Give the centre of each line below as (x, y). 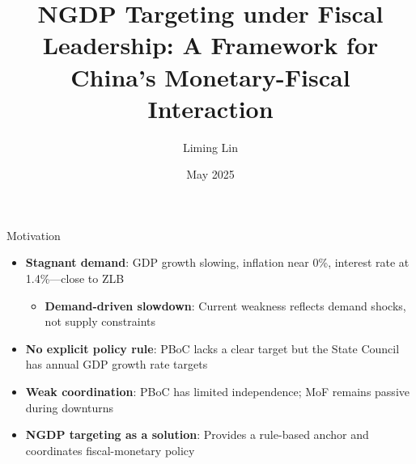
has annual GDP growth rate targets (117, 364)
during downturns (70, 407)
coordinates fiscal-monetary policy (110, 450)
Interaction (210, 108)
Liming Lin (210, 147)
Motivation (34, 235)
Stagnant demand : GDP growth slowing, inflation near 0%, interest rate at (217, 262)
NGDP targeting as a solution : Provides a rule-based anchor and (197, 434)
